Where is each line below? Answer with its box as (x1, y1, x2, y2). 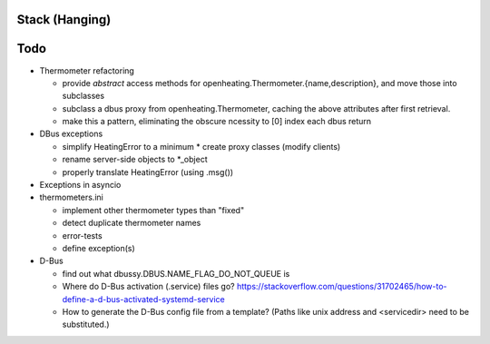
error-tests (62, 230, 103, 241)
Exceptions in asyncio (39, 180, 122, 191)
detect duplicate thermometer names (62, 218, 201, 229)
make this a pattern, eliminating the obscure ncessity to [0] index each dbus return (62, 116, 372, 127)
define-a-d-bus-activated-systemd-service (62, 293, 226, 304)
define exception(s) (62, 243, 135, 253)
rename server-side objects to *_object (62, 154, 208, 165)
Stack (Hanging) (16, 12, 112, 27)
